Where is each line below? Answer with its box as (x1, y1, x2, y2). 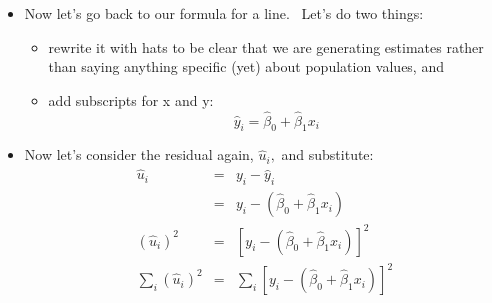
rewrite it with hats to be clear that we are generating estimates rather (48, 36, 484, 57)
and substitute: (281, 144, 374, 165)
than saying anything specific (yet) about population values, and (48, 56, 444, 77)
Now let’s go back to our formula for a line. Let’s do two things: (24, 3, 424, 23)
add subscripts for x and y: (48, 89, 214, 110)
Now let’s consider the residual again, (24, 144, 254, 165)
